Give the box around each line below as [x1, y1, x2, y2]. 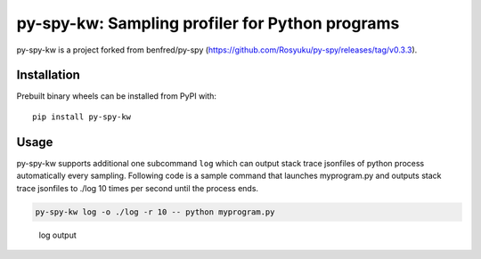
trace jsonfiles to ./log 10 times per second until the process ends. [16, 182, 258, 193]
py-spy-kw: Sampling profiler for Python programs [16, 13, 400, 33]
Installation [16, 68, 80, 83]
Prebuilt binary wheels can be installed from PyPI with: [16, 91, 217, 101]
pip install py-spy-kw [32, 111, 132, 122]
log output [38, 230, 77, 240]
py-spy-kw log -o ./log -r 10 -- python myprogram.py [35, 206, 275, 217]
